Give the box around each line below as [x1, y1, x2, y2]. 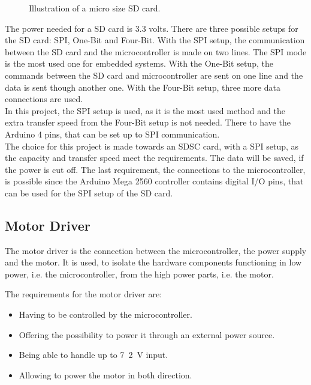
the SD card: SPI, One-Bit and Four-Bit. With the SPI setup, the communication [5, 34, 305, 46]
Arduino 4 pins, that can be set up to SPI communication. [5, 127, 220, 140]
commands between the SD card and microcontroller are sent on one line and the [5, 68, 303, 81]
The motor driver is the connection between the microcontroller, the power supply [5, 244, 307, 256]
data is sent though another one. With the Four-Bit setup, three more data [5, 80, 281, 93]
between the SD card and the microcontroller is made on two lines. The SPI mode [5, 45, 307, 58]
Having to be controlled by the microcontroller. [19, 308, 192, 321]
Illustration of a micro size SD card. [29, 2, 161, 14]
